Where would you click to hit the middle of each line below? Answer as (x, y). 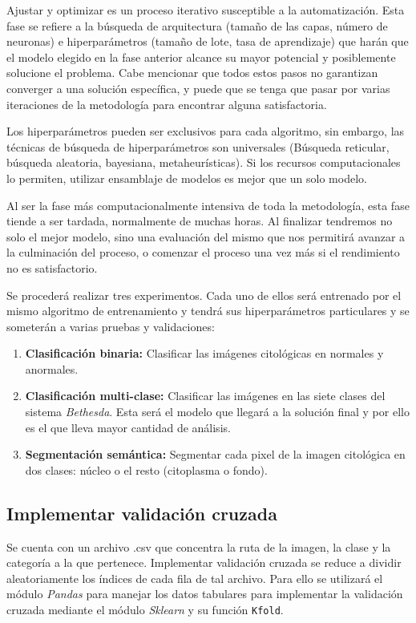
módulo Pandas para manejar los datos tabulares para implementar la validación (205, 594)
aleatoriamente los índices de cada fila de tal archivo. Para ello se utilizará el (195, 578)
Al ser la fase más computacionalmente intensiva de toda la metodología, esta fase (208, 205)
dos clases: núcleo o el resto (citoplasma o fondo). (146, 469)
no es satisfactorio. (52, 267)
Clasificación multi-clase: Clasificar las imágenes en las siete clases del (205, 396)
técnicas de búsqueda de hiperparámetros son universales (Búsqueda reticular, (198, 146)
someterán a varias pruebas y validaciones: (111, 326)
